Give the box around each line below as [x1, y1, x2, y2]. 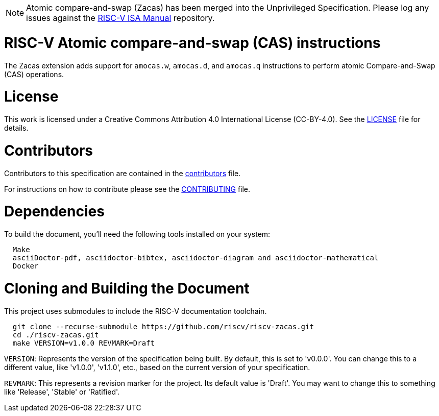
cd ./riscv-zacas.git [12, 330, 99, 339]
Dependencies [4, 203, 105, 221]
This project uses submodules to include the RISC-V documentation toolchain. [4, 306, 267, 315]
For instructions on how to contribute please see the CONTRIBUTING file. [4, 184, 251, 193]
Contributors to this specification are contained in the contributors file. [4, 168, 241, 178]
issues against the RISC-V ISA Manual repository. [26, 13, 215, 23]
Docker [12, 262, 39, 270]
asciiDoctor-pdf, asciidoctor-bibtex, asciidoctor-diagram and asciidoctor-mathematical [12, 254, 379, 262]
